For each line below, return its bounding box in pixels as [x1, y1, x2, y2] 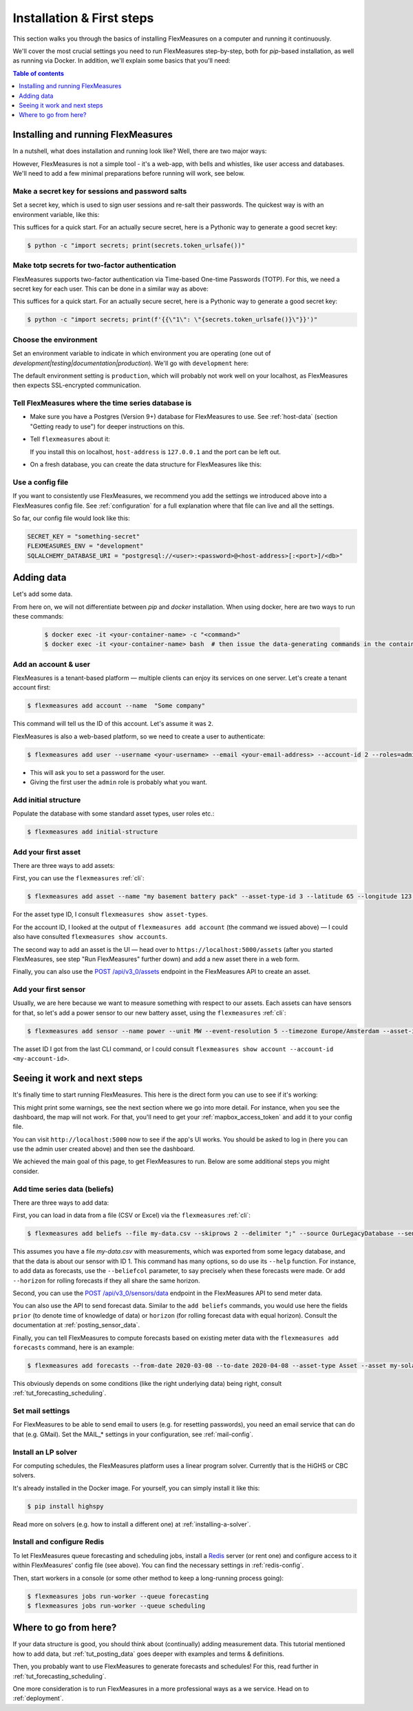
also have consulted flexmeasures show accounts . [12, 933, 168, 941]
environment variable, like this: [12, 210, 100, 218]
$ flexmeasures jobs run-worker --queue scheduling [27, 1601, 206, 1610]
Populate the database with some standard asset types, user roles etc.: [12, 809, 215, 818]
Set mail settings [12, 1406, 70, 1416]
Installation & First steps [12, 10, 154, 25]
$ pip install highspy [27, 1502, 104, 1510]
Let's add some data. [12, 590, 73, 599]
